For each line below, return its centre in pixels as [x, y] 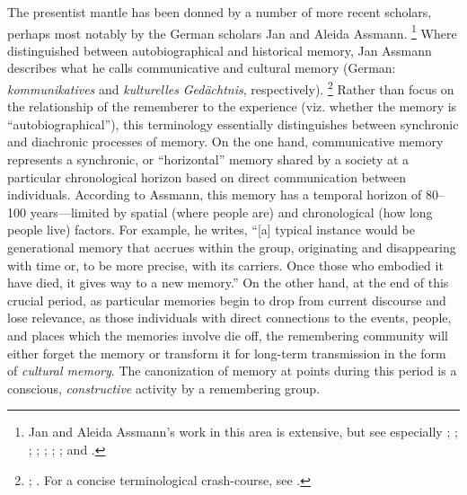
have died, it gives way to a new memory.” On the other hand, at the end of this [228, 283]
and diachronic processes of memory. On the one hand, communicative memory [225, 141]
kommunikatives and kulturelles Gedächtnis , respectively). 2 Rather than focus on [231, 88]
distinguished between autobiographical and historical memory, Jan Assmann [220, 50]
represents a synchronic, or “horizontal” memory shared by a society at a [208, 159]
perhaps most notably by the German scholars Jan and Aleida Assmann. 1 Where [232, 31]
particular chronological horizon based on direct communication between [207, 177]
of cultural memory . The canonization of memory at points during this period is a [232, 371]
